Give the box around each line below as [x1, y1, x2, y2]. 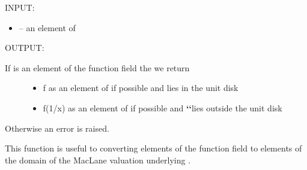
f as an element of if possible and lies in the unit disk [43, 81, 239, 94]
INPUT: [5, 1, 35, 13]
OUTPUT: [5, 41, 44, 54]
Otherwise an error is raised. [5, 122, 109, 134]
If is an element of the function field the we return [5, 61, 190, 74]
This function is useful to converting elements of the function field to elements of [5, 142, 302, 154]
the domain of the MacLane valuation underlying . [5, 153, 191, 166]
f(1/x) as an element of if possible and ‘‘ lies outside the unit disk [43, 101, 282, 114]
